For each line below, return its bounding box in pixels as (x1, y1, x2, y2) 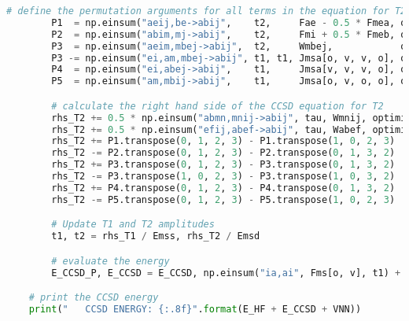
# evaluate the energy (51, 255, 170, 267)
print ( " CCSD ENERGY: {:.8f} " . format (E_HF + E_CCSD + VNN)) (28, 304, 362, 315)
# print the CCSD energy (28, 292, 159, 304)
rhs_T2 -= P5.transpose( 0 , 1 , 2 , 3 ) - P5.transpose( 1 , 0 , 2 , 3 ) (51, 194, 396, 205)
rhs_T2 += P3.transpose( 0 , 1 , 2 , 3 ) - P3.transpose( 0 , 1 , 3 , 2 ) (51, 159, 396, 171)
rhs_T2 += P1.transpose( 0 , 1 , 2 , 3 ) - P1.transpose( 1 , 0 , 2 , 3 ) (51, 135, 396, 147)
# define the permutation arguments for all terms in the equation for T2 (6, 6, 407, 17)
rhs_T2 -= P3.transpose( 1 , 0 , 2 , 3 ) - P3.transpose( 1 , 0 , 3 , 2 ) (51, 171, 396, 183)
